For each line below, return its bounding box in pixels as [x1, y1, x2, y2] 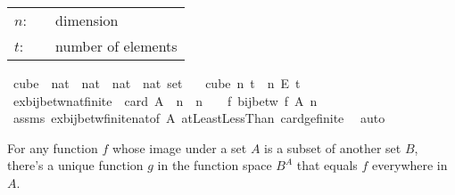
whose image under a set [112, 138, 247, 157]
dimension [55, 10, 119, 30]
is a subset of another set [264, 138, 401, 157]
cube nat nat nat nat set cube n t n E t [12, 74, 301, 92]
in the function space [157, 156, 272, 175]
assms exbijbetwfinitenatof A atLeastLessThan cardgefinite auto [12, 109, 385, 127]
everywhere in [372, 156, 448, 175]
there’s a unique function [7, 156, 144, 175]
